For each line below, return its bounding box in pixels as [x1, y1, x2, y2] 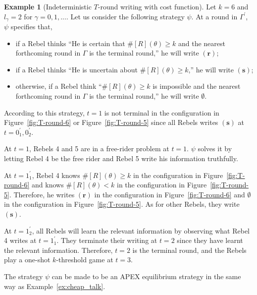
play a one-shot [4, 254, 51, 265]
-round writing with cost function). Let [98, 1, 216, 11]
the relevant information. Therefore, [4, 244, 113, 255]
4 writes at [4, 235, 37, 245]
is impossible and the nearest [153, 81, 241, 91]
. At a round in [191, 11, 238, 21]
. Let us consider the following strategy [66, 11, 185, 21]
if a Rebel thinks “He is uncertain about [15, 64, 138, 74]
